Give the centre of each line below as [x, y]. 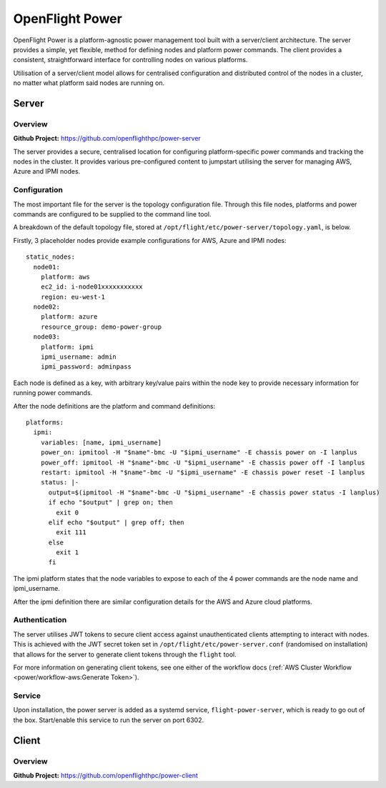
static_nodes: [50, 257]
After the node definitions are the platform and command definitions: [114, 406]
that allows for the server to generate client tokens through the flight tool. [125, 654]
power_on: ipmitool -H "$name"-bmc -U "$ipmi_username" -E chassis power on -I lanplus [199, 453]
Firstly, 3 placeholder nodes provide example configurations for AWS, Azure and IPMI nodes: [150, 240]
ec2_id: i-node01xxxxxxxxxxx [91, 287]
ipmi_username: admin [79, 357]
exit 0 [68, 512]
